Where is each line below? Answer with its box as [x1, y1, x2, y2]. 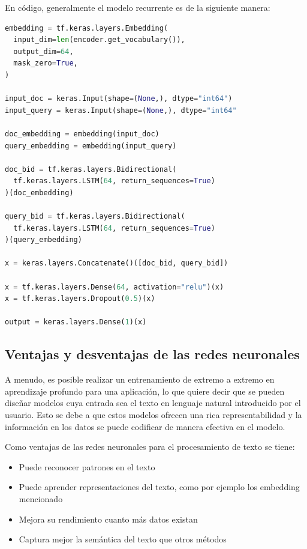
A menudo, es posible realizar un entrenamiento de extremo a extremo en [5, 373, 275, 386]
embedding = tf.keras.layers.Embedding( [5, 23, 168, 32]
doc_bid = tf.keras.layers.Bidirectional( [5, 165, 177, 174]
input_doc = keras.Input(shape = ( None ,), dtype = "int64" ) [5, 94, 233, 103]
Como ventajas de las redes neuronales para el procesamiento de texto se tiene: [5, 440, 295, 453]
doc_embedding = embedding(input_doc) [5, 129, 159, 138]
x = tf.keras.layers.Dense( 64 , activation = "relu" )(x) [5, 282, 224, 291]
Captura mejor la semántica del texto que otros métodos [19, 533, 227, 545]
